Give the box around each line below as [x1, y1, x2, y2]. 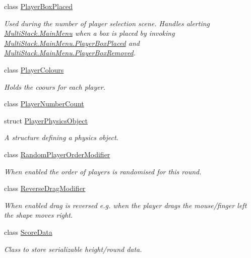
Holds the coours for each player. [4, 81, 105, 92]
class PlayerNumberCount [4, 98, 84, 109]
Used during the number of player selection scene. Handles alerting [4, 18, 210, 28]
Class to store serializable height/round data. [4, 243, 142, 254]
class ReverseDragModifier [4, 183, 86, 193]
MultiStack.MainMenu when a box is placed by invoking [4, 28, 175, 38]
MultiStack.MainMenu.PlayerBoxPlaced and [4, 37, 140, 48]
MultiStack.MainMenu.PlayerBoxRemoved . [4, 47, 136, 58]
